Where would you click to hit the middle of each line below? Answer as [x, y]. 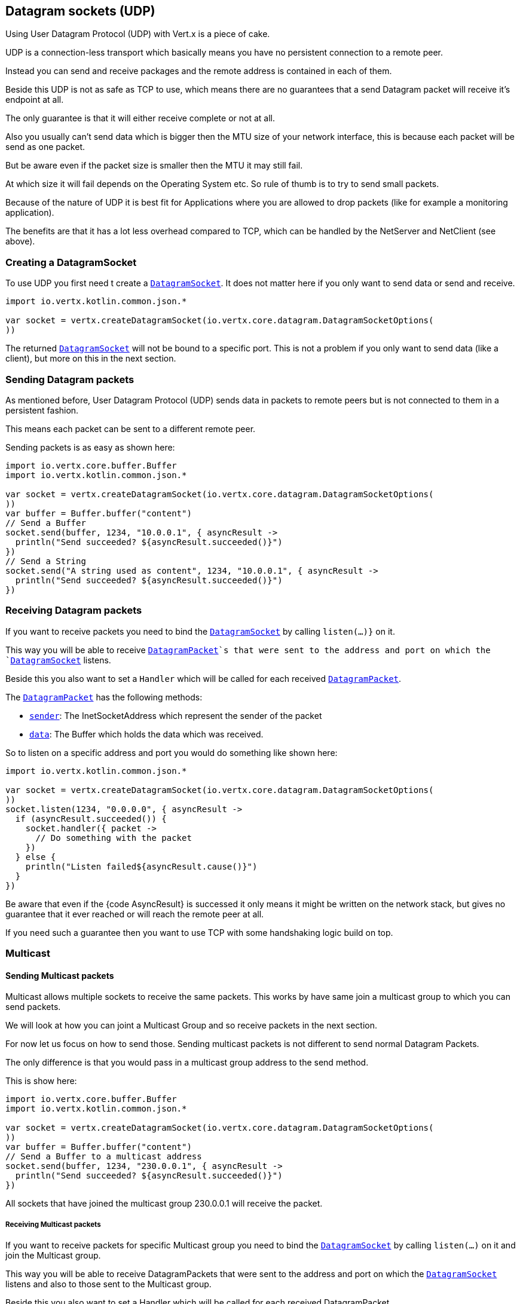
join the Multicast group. [53, 1256]
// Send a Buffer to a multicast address [104, 1157]
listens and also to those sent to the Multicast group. [108, 1284]
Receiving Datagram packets [74, 610]
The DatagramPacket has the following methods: [104, 697]
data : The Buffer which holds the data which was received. [146, 734]
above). [20, 241]
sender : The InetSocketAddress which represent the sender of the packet [176, 715]
